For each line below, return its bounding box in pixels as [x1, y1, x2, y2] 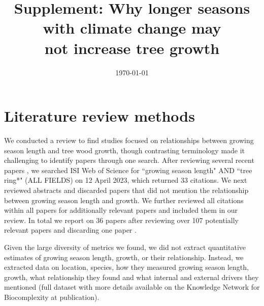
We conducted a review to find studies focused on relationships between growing [4, 135, 254, 146]
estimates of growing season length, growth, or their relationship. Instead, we [4, 252, 244, 262]
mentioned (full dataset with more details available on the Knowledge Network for [4, 282, 260, 292]
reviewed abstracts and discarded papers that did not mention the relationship [4, 185, 249, 195]
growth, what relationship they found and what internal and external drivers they [4, 271, 259, 282]
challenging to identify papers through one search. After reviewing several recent [4, 155, 254, 165]
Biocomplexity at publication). [4, 291, 100, 302]
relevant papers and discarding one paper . [4, 225, 137, 235]
